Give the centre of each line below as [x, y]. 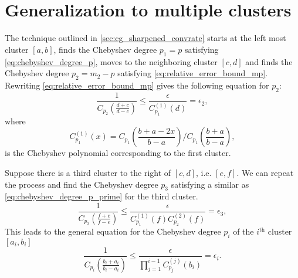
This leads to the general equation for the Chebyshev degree [113, 231]
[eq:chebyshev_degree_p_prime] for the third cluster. [101, 196]
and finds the [269, 61]
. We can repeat [265, 172]
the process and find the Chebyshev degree [82, 184]
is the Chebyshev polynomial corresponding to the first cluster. [118, 153]
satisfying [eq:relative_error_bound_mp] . [193, 73]
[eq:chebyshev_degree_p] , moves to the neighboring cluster [111, 61]
